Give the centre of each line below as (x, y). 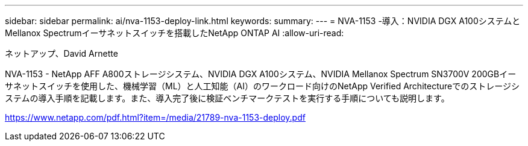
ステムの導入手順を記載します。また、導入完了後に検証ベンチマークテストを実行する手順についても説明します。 (227, 98)
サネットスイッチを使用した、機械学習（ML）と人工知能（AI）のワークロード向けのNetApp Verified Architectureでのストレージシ (262, 86)
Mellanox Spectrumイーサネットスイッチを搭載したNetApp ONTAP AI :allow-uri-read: (174, 33)
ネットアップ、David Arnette (61, 53)
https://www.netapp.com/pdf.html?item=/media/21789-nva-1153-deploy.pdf (155, 117)
